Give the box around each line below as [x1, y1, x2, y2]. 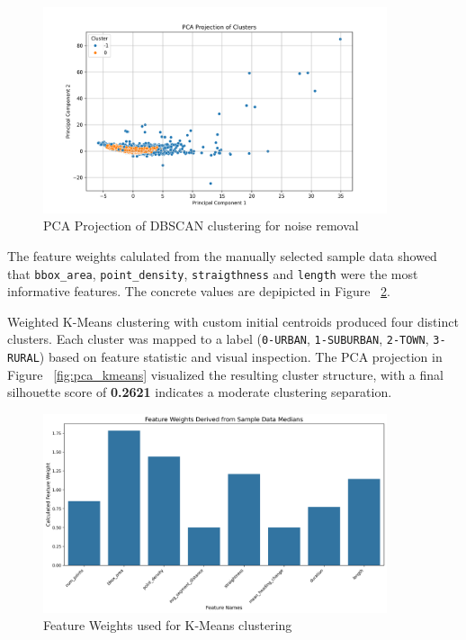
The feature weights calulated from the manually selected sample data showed [7, 246, 437, 265]
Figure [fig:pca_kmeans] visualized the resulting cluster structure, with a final [7, 365, 444, 383]
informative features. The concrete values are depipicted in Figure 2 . [7, 282, 390, 301]
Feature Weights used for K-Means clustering [43, 616, 292, 635]
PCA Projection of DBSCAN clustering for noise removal [43, 216, 359, 235]
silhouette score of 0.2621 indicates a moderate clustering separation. [7, 383, 392, 401]
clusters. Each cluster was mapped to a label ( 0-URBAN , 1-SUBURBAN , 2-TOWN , [7, 329, 429, 348]
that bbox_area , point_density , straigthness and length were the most [7, 264, 418, 283]
